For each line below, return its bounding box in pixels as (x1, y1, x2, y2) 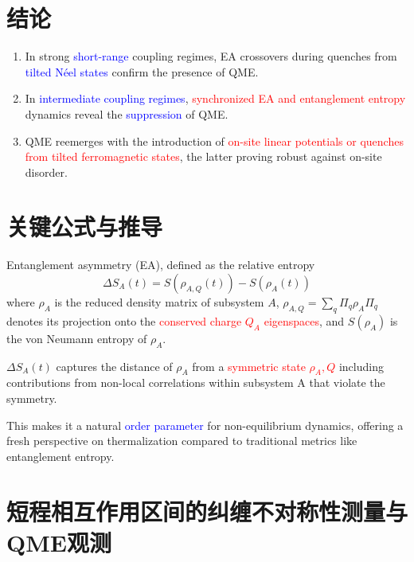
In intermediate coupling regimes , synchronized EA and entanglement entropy (25, 90, 406, 107)
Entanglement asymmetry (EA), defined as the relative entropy (6, 256, 315, 273)
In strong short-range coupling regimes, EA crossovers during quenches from (25, 48, 397, 64)
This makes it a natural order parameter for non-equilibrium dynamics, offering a (6, 416, 404, 433)
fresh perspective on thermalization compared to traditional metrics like (6, 432, 357, 449)
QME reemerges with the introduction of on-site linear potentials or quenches (25, 132, 404, 149)
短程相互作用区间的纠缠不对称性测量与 (6, 494, 408, 527)
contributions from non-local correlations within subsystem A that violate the (6, 374, 385, 391)
